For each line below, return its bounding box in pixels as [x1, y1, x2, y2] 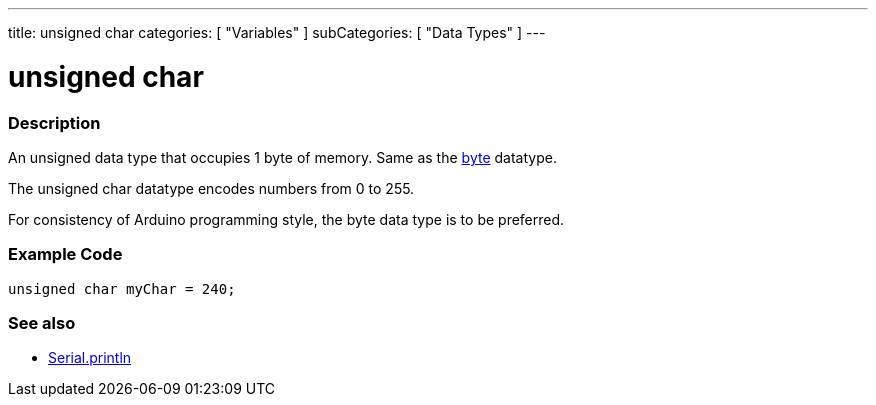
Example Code [8, 244, 123, 265]
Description [8, 112, 101, 133]
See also [8, 313, 76, 333]
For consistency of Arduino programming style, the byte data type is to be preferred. [8, 210, 565, 228]
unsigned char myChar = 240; [8, 280, 236, 297]
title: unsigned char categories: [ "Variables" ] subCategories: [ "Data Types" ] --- [8, 24, 546, 41]
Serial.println [48, 349, 132, 367]
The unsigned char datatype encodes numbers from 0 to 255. [8, 179, 415, 197]
